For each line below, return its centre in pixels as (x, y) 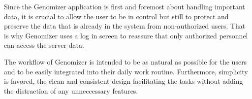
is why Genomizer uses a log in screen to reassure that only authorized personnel (126, 35)
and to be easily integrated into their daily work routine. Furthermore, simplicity (126, 71)
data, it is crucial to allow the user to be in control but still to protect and (116, 16)
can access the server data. (44, 45)
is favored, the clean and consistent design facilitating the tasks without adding (124, 81)
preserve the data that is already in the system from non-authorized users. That (125, 26)
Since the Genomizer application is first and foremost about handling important (125, 6)
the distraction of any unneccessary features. (71, 90)
